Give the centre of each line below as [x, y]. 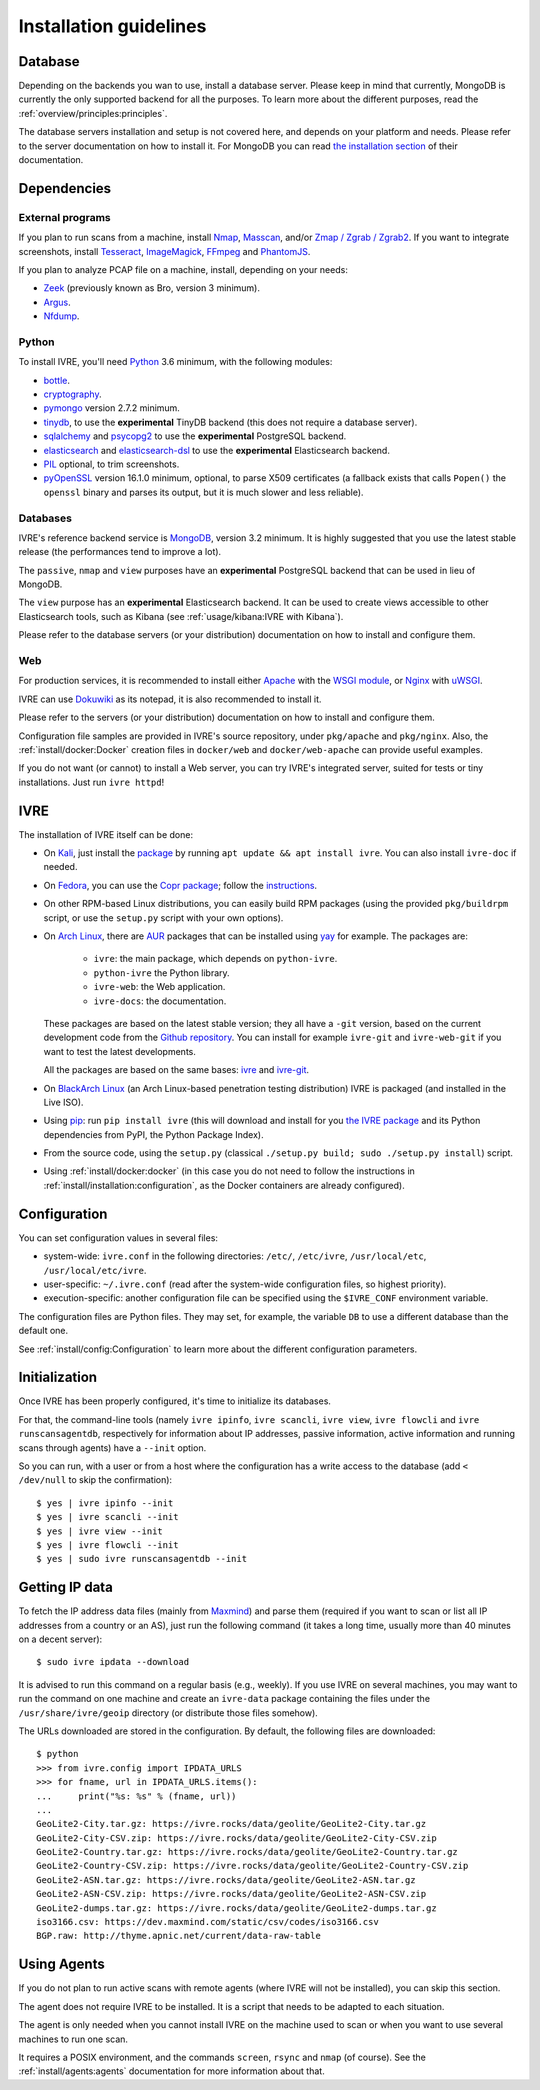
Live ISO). [63, 1102]
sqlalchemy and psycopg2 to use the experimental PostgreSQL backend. [195, 436]
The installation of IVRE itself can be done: [106, 834]
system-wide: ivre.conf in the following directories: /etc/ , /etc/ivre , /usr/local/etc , [235, 1256]
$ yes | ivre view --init [100, 1531]
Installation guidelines [112, 26]
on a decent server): [60, 1639]
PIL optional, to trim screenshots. [111, 464]
